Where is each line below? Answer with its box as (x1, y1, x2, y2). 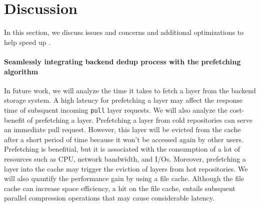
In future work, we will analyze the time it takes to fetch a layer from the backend (4, 85, 256, 95)
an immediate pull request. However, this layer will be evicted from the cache (4, 124, 241, 135)
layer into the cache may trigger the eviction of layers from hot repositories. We (4, 163, 248, 174)
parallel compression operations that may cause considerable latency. (4, 193, 214, 203)
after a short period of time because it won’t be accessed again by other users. (4, 134, 243, 144)
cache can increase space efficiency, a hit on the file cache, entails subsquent (4, 183, 235, 193)
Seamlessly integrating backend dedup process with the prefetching (4, 56, 241, 66)
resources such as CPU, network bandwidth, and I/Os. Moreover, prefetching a (4, 153, 246, 164)
